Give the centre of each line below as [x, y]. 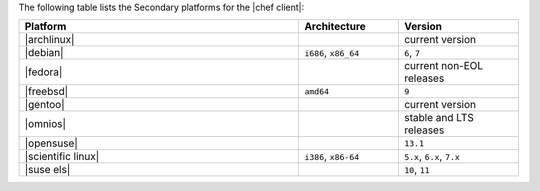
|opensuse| [51, 143]
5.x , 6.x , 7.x [431, 157]
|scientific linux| [62, 157]
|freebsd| [46, 92]
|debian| [44, 53]
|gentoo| [44, 105]
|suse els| [47, 170]
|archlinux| [49, 40]
